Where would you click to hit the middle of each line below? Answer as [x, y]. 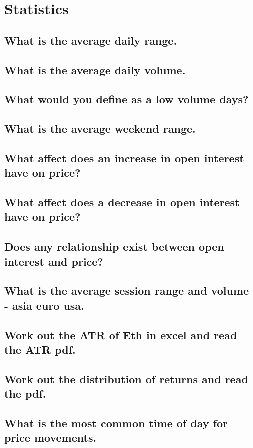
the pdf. [25, 394]
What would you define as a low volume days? [126, 99]
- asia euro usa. [44, 305]
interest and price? [54, 261]
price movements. [50, 438]
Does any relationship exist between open [114, 246]
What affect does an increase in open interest [124, 158]
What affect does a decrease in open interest [122, 202]
